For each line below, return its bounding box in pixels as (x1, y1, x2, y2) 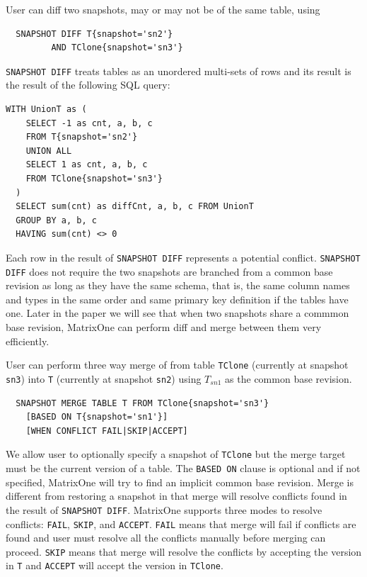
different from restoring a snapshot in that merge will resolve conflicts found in (6, 488, 347, 503)
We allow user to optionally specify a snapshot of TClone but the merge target (6, 447, 346, 461)
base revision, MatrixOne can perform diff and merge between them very (6, 320, 322, 335)
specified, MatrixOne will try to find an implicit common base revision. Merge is (6, 474, 354, 489)
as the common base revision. (225, 371, 352, 386)
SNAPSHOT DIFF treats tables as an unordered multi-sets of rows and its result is (6, 63, 351, 78)
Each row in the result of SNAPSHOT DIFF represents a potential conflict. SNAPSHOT (6, 250, 361, 264)
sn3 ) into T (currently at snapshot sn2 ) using (6, 371, 202, 386)
